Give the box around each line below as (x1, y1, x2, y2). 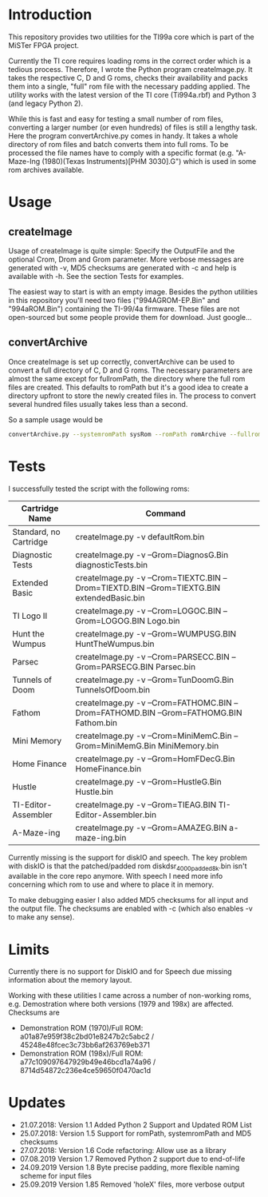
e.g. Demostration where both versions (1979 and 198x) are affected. (8, 999, 234, 1009)
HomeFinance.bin (75, 763, 142, 774)
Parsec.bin (155, 661, 196, 672)
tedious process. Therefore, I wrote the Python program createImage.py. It (8, 64, 253, 74)
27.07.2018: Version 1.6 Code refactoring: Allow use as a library (19, 1146, 227, 1155)
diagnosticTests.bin (75, 559, 148, 570)
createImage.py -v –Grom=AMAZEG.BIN (75, 822, 227, 833)
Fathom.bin (75, 717, 118, 728)
